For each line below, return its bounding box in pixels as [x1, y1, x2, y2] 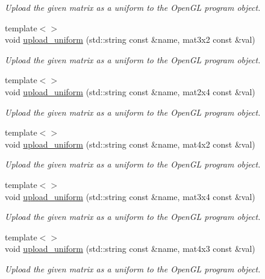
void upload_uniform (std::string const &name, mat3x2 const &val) [5, 33, 255, 46]
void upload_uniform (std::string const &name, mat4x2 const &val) [5, 137, 255, 150]
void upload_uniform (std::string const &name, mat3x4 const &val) [5, 190, 255, 202]
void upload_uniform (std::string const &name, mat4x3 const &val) [5, 242, 255, 255]
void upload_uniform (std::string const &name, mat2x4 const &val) [5, 85, 255, 98]
